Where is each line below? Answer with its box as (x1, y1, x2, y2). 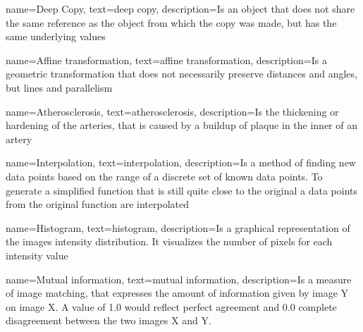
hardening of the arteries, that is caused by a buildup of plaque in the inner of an (6, 118, 357, 133)
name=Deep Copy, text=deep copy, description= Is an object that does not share (6, 1, 355, 16)
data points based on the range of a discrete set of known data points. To (6, 168, 323, 183)
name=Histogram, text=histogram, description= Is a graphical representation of (6, 220, 350, 235)
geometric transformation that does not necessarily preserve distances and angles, (6, 66, 357, 81)
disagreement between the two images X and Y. (6, 313, 211, 328)
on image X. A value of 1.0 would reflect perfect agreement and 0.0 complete (6, 299, 337, 314)
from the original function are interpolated (6, 197, 189, 211)
